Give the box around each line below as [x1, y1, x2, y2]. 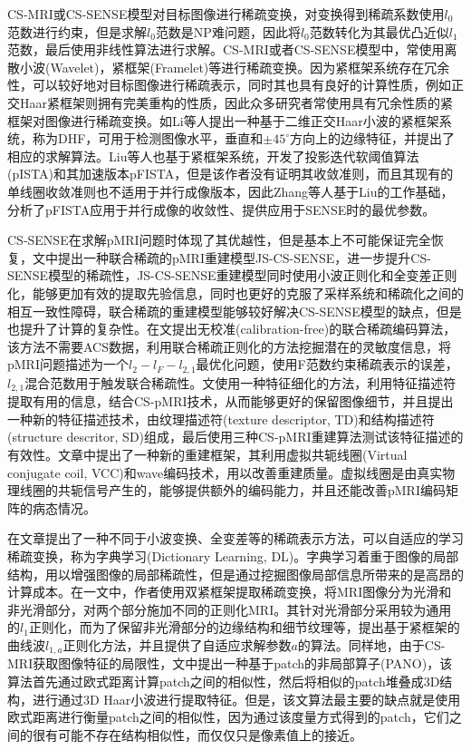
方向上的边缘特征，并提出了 [290, 129, 456, 148]
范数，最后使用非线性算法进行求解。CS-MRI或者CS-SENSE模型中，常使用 [7, 40, 445, 59]
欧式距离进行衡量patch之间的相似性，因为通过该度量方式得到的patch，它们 [7, 707, 449, 726]
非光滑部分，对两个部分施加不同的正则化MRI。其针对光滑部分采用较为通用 [7, 599, 452, 619]
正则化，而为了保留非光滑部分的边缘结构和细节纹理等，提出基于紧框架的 [28, 618, 460, 637]
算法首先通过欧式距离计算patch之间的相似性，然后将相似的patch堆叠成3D [7, 671, 440, 690]
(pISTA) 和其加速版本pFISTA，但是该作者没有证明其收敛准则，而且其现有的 [7, 164, 454, 183]
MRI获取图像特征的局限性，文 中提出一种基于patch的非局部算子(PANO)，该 [7, 654, 453, 673]
